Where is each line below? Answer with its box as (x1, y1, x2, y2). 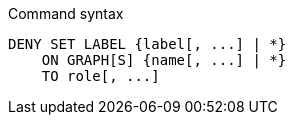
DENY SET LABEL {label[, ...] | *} (8, 36, 287, 52)
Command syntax (8, 5, 124, 22)
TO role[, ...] (41, 68, 160, 84)
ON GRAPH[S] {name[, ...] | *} (41, 52, 287, 68)
